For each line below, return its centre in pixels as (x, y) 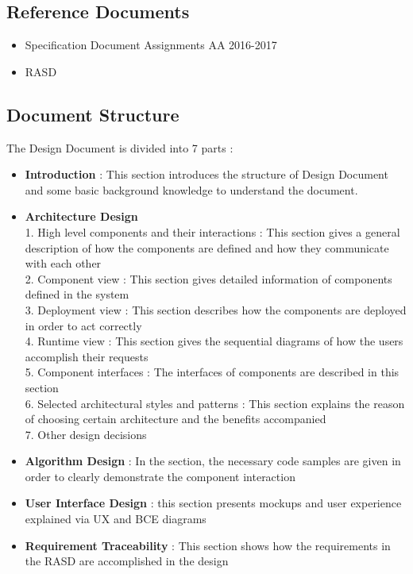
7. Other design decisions (86, 434)
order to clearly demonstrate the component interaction (160, 476)
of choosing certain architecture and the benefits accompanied (176, 419)
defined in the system (77, 294)
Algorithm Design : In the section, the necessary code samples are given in (213, 461)
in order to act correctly (83, 325)
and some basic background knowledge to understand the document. (191, 189)
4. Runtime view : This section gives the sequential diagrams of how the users (214, 341)
